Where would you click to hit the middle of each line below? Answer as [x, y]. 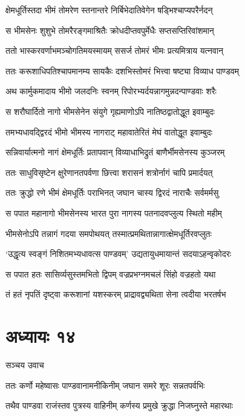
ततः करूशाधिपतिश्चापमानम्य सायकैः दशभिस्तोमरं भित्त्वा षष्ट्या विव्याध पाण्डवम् [122, 70]
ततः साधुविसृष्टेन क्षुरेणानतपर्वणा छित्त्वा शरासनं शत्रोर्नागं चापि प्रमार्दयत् [109, 172]
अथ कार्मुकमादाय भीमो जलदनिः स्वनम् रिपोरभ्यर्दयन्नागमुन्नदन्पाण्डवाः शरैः [111, 91]
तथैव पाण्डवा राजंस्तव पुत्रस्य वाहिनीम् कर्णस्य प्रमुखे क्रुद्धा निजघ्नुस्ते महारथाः [119, 405]
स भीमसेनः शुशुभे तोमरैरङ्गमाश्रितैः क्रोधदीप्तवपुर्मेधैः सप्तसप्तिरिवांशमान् [110, 30]
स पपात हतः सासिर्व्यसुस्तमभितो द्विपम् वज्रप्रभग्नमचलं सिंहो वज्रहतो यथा [111, 274]
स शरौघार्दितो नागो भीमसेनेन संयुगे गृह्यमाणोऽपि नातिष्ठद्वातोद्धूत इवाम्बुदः [110, 111]
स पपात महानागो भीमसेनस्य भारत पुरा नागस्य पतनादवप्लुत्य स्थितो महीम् [114, 213]
